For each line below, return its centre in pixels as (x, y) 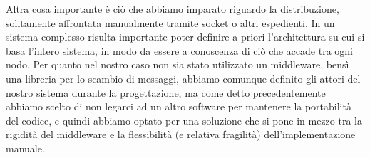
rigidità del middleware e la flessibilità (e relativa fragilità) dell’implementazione (181, 134)
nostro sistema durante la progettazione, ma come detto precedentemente (166, 92)
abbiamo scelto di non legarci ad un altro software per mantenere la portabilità (179, 106)
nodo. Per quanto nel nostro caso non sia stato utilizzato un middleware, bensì (178, 64)
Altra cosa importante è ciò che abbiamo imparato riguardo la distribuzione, (173, 9)
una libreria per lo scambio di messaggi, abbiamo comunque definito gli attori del (183, 78)
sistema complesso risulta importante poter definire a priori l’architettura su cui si (185, 37)
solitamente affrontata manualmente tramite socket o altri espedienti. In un (170, 22)
